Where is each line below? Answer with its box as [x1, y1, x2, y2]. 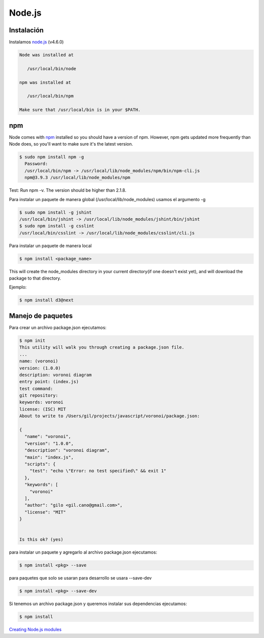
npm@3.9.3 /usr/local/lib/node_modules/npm [24, 175, 131, 180]
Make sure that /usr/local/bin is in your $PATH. [19, 107, 141, 113]
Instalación [9, 26, 44, 34]
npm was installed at [19, 79, 71, 85]
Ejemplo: [9, 284, 27, 290]
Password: [24, 161, 48, 167]
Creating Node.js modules [9, 627, 62, 633]
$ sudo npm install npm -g [19, 154, 84, 160]
